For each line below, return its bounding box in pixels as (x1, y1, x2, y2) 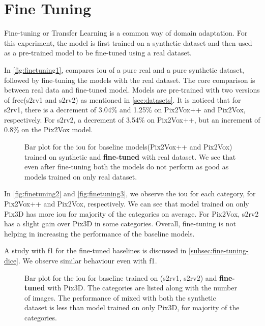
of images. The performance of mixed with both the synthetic (24, 292, 216, 303)
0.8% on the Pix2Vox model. (4, 124, 93, 135)
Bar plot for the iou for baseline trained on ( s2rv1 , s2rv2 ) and (24, 272, 217, 283)
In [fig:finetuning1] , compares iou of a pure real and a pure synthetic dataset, (4, 64, 244, 75)
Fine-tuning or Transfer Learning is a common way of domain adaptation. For (4, 27, 248, 38)
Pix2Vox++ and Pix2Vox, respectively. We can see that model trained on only (4, 198, 249, 209)
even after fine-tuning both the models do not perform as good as (24, 161, 229, 172)
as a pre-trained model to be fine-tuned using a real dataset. (4, 47, 192, 58)
